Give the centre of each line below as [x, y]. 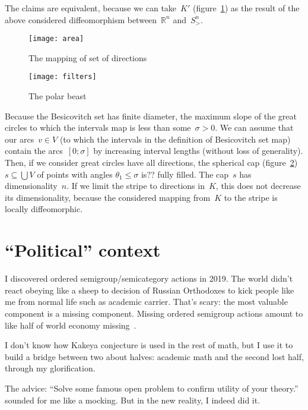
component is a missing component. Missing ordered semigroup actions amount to [154, 313]
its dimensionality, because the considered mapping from [108, 197]
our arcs [20, 139]
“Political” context [83, 250]
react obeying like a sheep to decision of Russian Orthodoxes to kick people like [150, 290]
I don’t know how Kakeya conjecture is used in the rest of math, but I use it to [149, 345]
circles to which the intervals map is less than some [98, 127]
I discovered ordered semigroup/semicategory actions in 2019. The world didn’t [149, 278]
